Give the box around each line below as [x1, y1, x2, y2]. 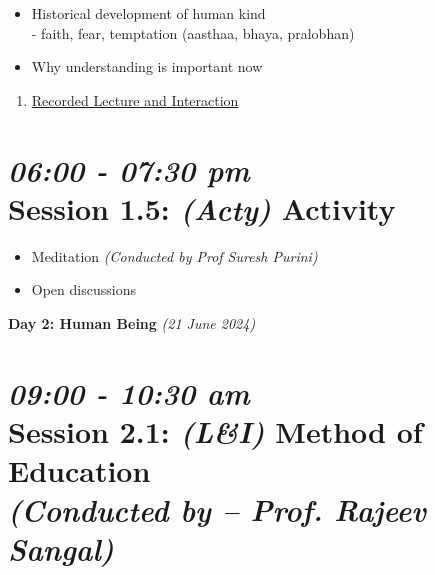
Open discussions [31, 279, 136, 300]
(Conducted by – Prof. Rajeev [8, 489, 427, 531]
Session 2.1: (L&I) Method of [8, 410, 423, 452]
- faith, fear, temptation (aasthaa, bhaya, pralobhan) [31, 22, 355, 43]
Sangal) [8, 528, 114, 570]
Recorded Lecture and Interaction [31, 89, 239, 110]
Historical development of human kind [31, 3, 266, 23]
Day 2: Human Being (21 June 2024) [8, 312, 256, 333]
